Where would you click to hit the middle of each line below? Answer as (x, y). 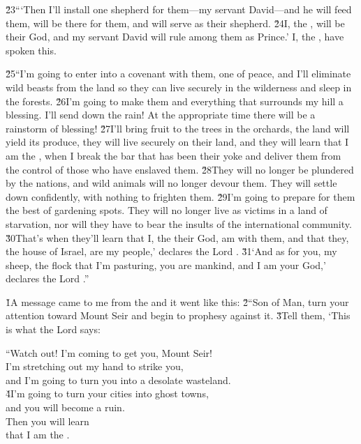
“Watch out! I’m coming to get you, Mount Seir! (109, 352)
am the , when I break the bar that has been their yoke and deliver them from (174, 155)
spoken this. (31, 50)
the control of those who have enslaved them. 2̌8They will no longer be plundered (180, 169)
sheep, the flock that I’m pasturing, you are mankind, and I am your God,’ (166, 265)
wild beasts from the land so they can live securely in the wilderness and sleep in (179, 87)
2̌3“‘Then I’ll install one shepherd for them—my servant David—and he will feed (179, 9)
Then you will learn (47, 421)
